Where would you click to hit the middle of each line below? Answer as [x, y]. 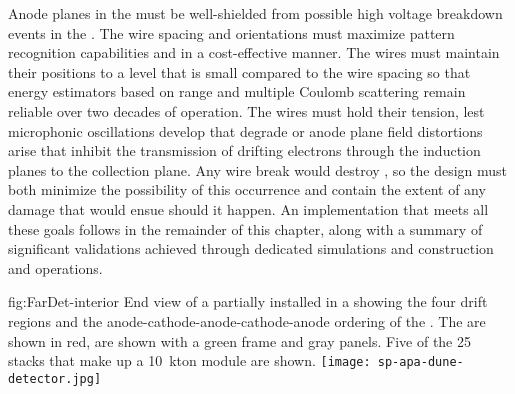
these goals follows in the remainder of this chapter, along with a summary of [245, 228]
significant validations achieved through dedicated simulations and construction [251, 248]
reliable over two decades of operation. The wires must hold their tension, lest [246, 110]
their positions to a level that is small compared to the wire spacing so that [239, 71]
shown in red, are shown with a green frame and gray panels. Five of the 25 [239, 340]
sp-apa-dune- [420, 362]
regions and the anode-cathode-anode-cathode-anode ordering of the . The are [247, 320]
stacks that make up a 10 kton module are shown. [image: [189, 360]
